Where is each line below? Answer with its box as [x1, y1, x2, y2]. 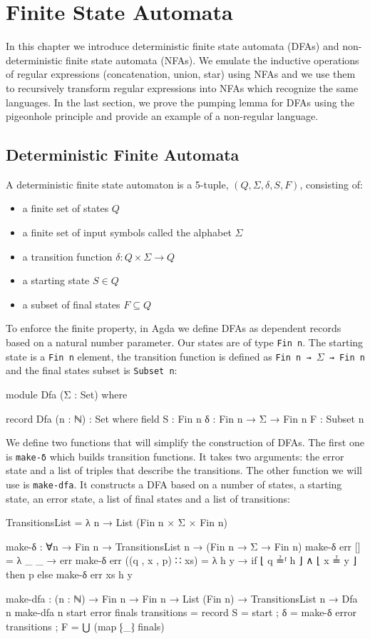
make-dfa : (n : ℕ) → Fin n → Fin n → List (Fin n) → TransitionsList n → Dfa [6, 590, 358, 605]
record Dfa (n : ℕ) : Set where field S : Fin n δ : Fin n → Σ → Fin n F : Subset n [6, 411, 364, 426]
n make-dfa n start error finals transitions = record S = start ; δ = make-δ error [6, 605, 356, 620]
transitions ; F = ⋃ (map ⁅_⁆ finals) [6, 618, 165, 633]
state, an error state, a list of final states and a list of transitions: [6, 490, 290, 505]
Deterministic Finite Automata [6, 144, 240, 166]
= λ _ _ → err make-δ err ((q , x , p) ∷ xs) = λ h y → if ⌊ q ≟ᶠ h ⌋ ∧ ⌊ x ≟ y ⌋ [6, 553, 357, 568]
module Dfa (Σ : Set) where [6, 387, 128, 402]
